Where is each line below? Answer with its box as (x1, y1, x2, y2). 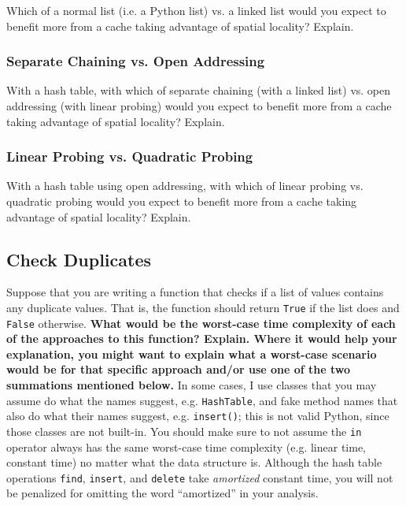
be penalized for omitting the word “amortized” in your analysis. (6, 485, 319, 501)
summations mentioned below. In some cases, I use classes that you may (6, 377, 377, 393)
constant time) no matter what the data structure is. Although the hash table (6, 454, 382, 471)
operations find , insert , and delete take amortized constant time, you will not (6, 469, 393, 486)
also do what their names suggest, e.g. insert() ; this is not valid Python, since (6, 407, 389, 424)
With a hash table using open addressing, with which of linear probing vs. (6, 177, 364, 194)
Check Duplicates (6, 247, 152, 271)
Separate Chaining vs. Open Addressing (6, 51, 265, 71)
